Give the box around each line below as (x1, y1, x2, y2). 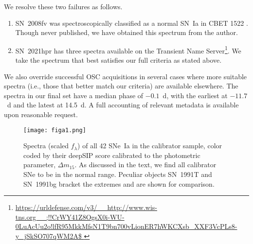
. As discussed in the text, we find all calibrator (74, 159, 217, 170)
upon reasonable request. (4, 109, 78, 119)
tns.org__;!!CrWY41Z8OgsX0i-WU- (15, 211, 125, 222)
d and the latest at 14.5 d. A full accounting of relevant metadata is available (7, 100, 239, 110)
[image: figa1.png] (23, 126, 86, 134)
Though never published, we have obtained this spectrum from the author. (15, 27, 238, 37)
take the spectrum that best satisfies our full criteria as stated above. (15, 55, 222, 65)
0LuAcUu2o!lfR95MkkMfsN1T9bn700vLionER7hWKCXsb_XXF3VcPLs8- (15, 221, 237, 231)
